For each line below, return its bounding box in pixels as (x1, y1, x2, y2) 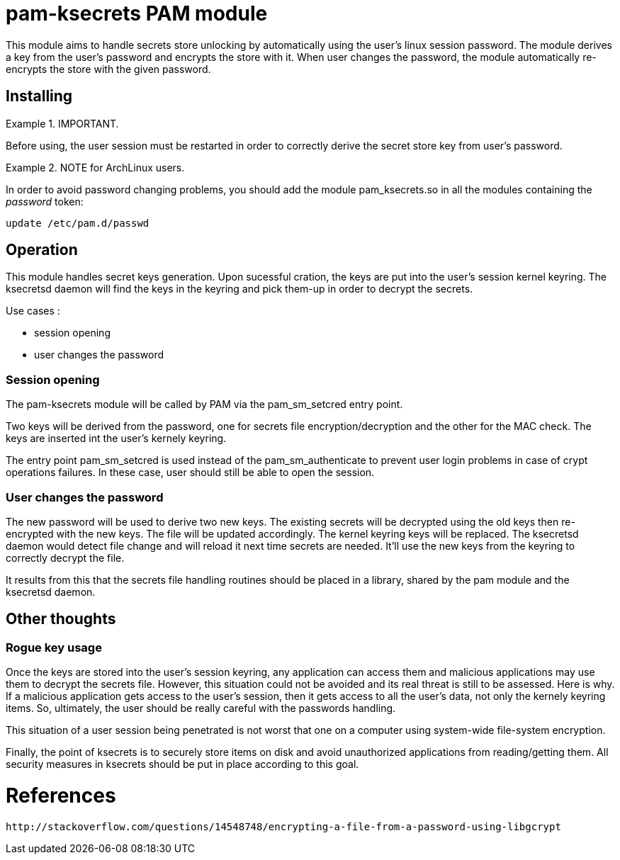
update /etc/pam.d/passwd (6, 217, 150, 229)
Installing (6, 87, 73, 106)
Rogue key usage (6, 640, 102, 655)
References (6, 783, 116, 808)
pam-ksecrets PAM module (6, 1, 268, 26)
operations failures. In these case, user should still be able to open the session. (6, 466, 375, 479)
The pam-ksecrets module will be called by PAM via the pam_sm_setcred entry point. (6, 398, 403, 411)
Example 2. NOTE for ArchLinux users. (6, 161, 185, 174)
